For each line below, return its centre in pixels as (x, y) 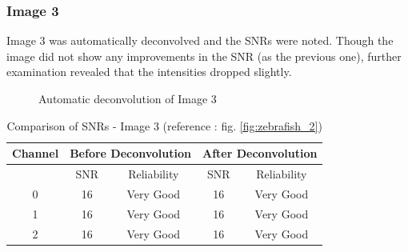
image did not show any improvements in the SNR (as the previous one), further (204, 56)
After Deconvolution (260, 153)
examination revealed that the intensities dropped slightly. (149, 72)
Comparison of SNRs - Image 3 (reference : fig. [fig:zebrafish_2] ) (164, 125)
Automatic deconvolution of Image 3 (128, 98)
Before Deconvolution (130, 153)
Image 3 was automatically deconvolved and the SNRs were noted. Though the (200, 40)
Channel (36, 153)
